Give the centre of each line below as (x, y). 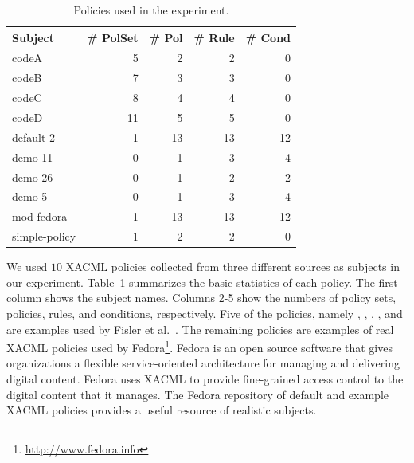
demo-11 (33, 157)
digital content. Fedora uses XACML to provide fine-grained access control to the (205, 378)
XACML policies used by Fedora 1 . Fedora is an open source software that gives (199, 346)
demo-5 (30, 196)
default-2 (34, 137)
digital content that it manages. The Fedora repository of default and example (197, 394)
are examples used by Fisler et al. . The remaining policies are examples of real (200, 329)
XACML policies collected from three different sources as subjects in (232, 267)
